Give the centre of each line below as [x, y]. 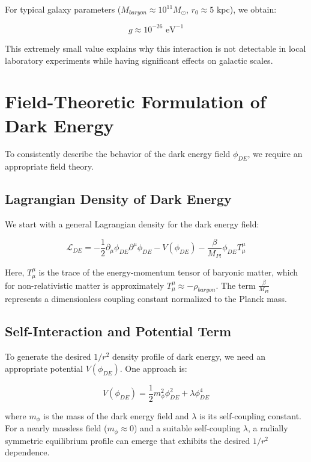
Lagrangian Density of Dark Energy [118, 199]
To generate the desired [48, 356]
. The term [236, 285]
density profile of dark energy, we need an [189, 356]
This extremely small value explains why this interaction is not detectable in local [155, 48]
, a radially [268, 428]
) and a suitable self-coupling [187, 428]
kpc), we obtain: [246, 9]
